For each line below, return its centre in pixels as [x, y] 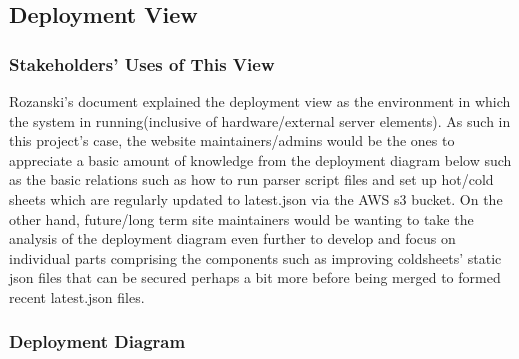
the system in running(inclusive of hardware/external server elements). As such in [260, 120]
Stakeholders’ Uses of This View [142, 63]
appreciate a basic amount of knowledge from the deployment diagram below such [260, 159]
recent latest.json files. [77, 296]
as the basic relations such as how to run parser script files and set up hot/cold [251, 179]
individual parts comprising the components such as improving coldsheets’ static [255, 257]
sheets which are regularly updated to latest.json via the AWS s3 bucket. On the [256, 198]
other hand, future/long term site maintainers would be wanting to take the [241, 218]
